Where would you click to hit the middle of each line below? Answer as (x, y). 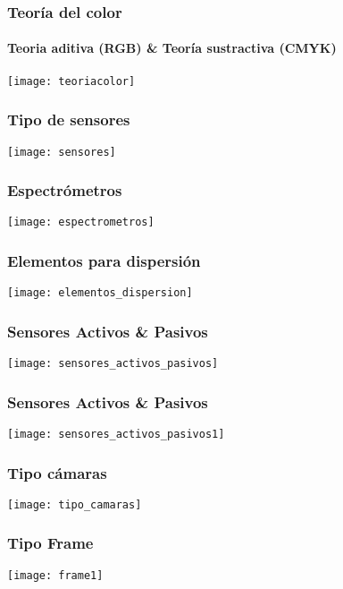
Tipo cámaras (57, 472)
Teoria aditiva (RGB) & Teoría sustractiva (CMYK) (172, 48)
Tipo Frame (50, 543)
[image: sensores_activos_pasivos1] (116, 435)
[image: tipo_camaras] (75, 504)
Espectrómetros (65, 190)
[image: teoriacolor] (71, 81)
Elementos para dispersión (104, 260)
